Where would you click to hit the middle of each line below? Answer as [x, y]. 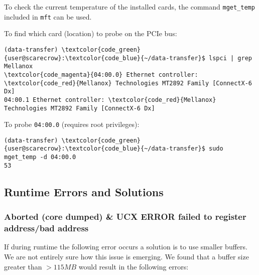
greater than [23, 266]
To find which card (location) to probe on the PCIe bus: [91, 33]
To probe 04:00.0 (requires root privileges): [72, 124]
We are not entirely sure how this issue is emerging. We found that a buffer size [126, 256]
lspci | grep [230, 58]
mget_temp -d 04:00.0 [40, 157]
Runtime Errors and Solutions [84, 191]
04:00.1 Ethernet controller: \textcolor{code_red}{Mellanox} [110, 100]
